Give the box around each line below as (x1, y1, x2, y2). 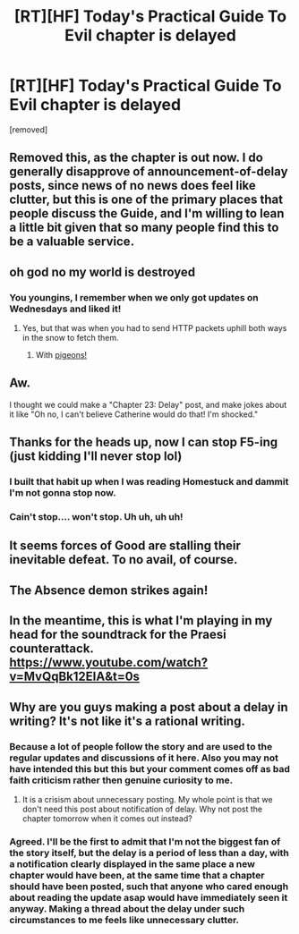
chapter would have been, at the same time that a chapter (9, 869, 265, 881)
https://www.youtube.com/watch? (9, 655, 209, 670)
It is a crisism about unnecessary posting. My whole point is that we (21, 794, 273, 804)
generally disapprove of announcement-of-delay (9, 164, 288, 180)
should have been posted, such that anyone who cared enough (9, 879, 289, 892)
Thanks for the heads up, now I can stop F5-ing (9, 435, 278, 450)
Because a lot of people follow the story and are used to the (9, 740, 273, 752)
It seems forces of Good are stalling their (9, 539, 242, 554)
